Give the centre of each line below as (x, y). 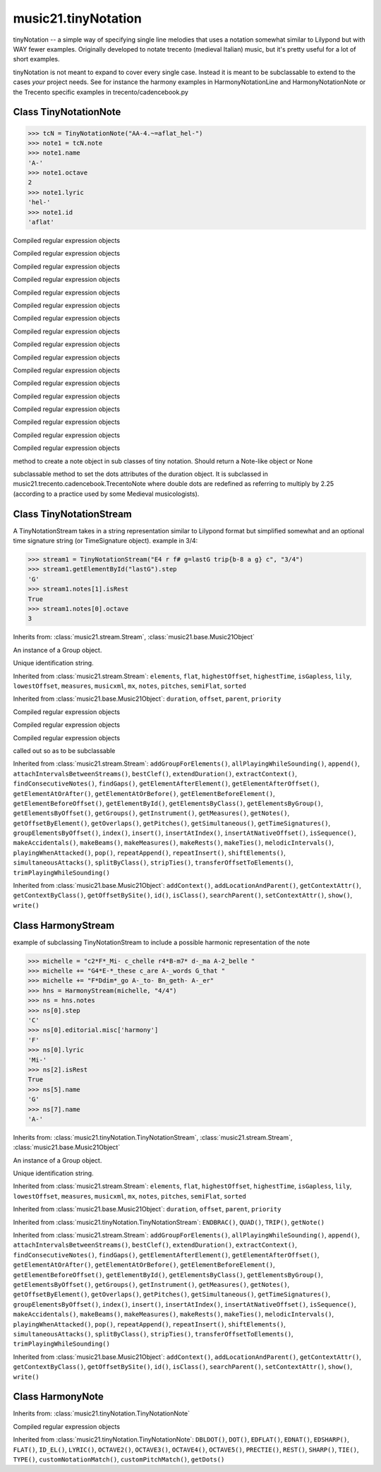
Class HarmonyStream (64, 925)
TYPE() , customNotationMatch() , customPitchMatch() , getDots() (119, 1459)
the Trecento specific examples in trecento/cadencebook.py (101, 92)
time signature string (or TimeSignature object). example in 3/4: (105, 541)
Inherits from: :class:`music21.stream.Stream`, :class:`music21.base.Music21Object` (134, 637)
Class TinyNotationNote (67, 112)
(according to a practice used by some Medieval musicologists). (106, 494)
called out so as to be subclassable (64, 750)
